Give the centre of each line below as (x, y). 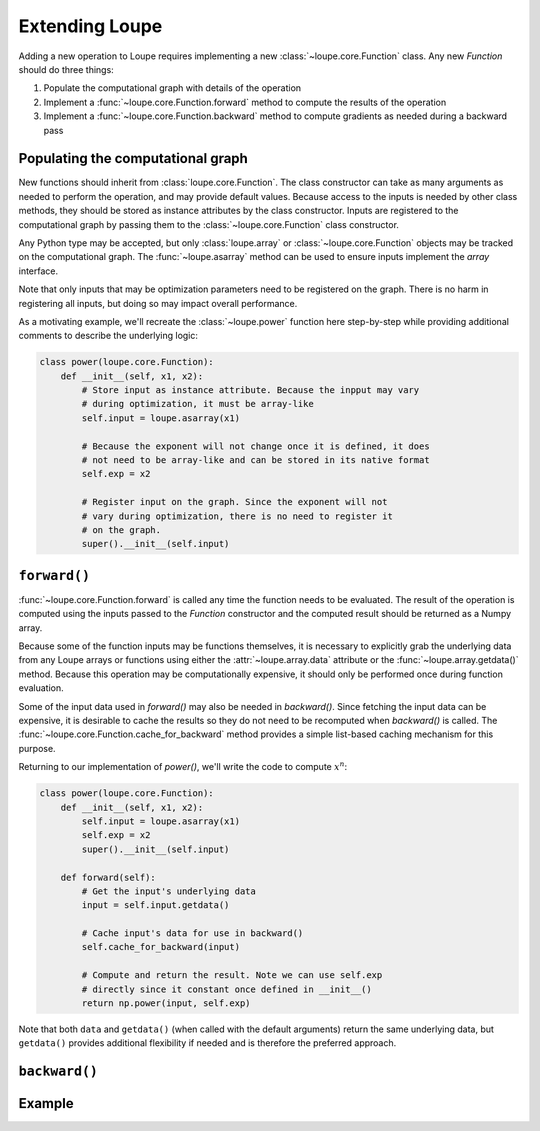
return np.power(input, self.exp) (166, 1003)
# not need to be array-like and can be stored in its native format (255, 460)
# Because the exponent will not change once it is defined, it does (255, 446)
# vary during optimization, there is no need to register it (237, 516)
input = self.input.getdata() (155, 905)
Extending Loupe (90, 26)
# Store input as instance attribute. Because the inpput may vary (250, 390)
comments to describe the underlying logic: (108, 336)
